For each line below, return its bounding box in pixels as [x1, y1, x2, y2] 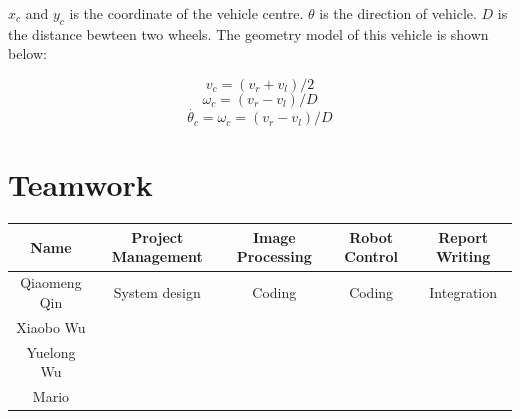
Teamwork [8, 164, 153, 205]
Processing [236, 246, 312, 267]
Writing [436, 246, 491, 267]
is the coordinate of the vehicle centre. [69, 3, 304, 23]
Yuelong [26, 341, 76, 362]
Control [344, 246, 398, 267]
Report [438, 226, 489, 247]
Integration [429, 282, 498, 303]
